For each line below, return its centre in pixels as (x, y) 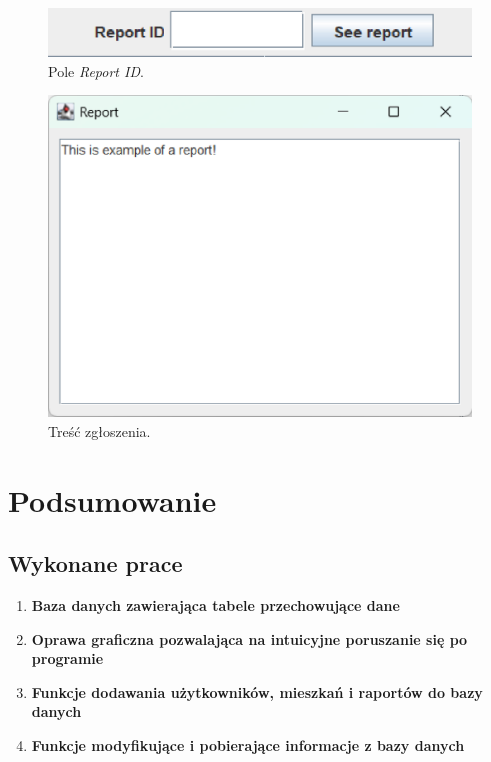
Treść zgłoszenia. (99, 430)
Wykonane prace (95, 563)
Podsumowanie (112, 499)
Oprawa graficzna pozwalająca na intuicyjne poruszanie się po (249, 638)
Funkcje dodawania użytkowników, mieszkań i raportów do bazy (257, 691)
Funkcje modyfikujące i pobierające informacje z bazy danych (248, 744)
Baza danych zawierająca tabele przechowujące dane (215, 604)
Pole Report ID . (96, 70)
